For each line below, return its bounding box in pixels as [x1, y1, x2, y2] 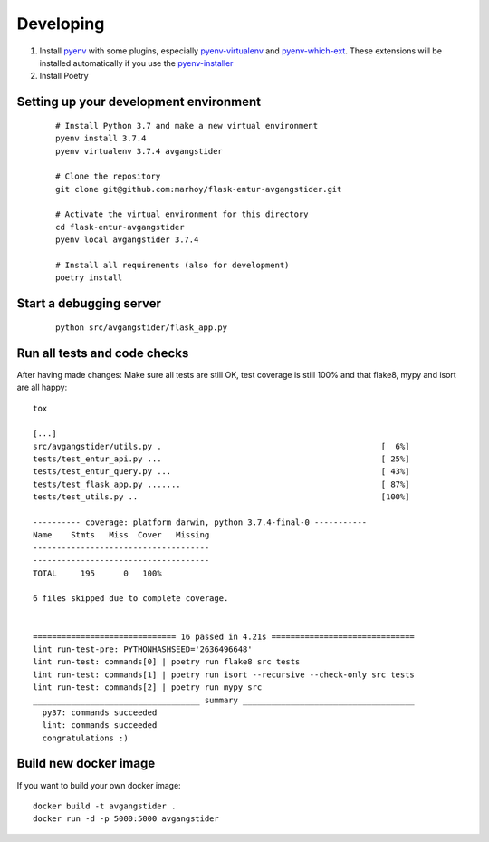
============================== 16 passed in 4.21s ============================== [33, 631, 416, 642]
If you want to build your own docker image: [16, 779, 181, 790]
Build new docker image [16, 756, 156, 771]
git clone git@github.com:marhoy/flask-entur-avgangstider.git [55, 184, 342, 194]
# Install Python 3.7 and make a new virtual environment [55, 121, 319, 131]
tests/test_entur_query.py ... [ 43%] [33, 467, 410, 477]
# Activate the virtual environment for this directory [55, 209, 309, 219]
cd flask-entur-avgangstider [55, 222, 185, 232]
